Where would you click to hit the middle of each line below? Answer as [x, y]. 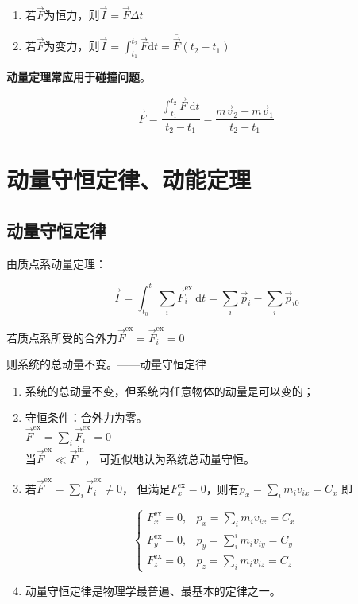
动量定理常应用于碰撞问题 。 [79, 77]
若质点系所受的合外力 [62, 337]
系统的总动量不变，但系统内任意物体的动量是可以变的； [169, 390]
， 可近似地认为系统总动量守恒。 [170, 459]
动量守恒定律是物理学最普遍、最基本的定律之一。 [153, 590]
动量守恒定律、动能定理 [129, 179]
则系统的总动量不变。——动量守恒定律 [106, 364]
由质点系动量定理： [56, 263]
